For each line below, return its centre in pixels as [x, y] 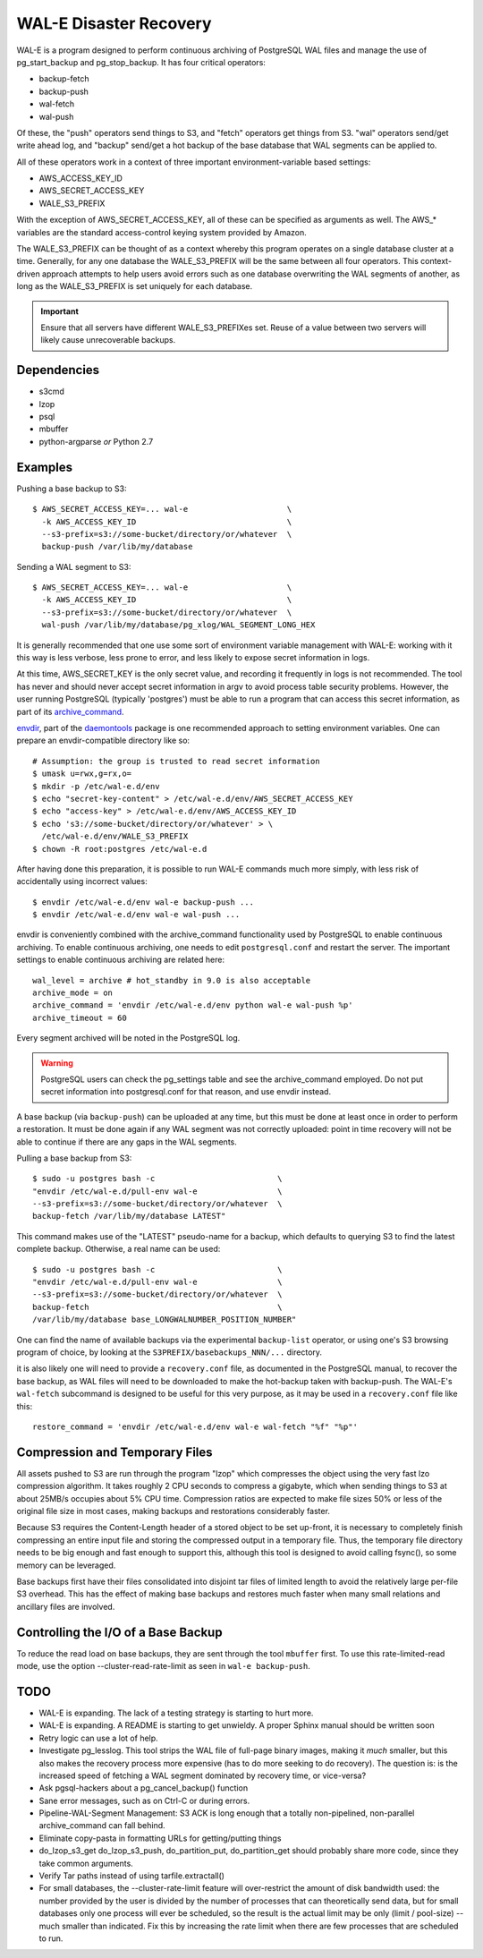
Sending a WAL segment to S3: [74, 566]
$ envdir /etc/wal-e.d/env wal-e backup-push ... [144, 902]
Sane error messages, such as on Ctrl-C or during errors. [144, 1801]
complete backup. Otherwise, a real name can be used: [119, 1249]
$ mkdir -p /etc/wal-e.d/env [96, 786]
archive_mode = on [73, 993]
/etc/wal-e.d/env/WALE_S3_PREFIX [115, 836]
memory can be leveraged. [66, 1565]
